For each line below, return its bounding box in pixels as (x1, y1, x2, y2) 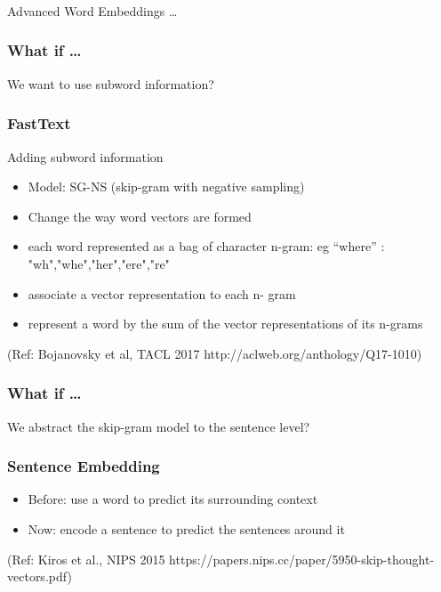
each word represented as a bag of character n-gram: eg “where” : (28, 237, 385, 255)
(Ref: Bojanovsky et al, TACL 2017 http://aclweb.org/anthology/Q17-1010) (7, 344, 422, 362)
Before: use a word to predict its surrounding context (28, 490, 318, 508)
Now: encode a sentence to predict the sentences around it (28, 519, 345, 538)
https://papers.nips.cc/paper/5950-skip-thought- (169, 549, 435, 568)
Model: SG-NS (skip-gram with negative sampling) (28, 177, 305, 196)
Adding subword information (7, 147, 164, 166)
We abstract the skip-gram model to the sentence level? (7, 417, 310, 435)
